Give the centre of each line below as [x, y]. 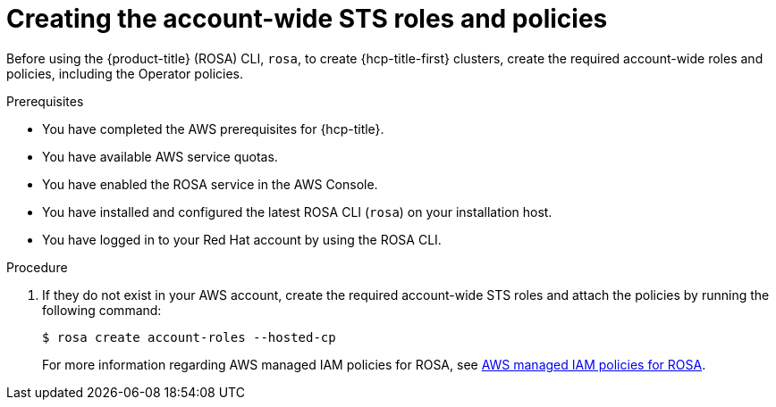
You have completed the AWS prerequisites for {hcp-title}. [213, 129]
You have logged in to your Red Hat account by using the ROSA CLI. [242, 239]
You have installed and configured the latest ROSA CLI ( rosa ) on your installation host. [297, 212]
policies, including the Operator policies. [125, 73]
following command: [102, 310]
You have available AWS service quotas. [160, 156]
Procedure [37, 267]
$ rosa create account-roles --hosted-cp [189, 337]
